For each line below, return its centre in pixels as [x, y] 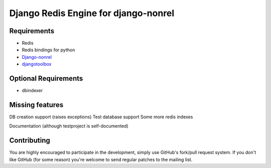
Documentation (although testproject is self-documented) [69, 126]
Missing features [36, 105]
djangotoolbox [37, 64]
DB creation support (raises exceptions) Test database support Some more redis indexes [101, 117]
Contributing [30, 141]
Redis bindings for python [48, 50]
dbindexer [32, 91]
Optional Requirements [46, 79]
